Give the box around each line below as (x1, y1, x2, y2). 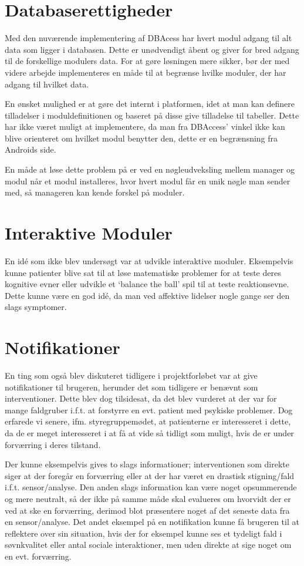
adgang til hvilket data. (5, 78, 89, 90)
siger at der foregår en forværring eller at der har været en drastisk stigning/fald (5, 469, 295, 481)
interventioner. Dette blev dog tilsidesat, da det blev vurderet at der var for (5, 392, 277, 405)
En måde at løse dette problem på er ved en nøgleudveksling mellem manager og (5, 163, 295, 176)
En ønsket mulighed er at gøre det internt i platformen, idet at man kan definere (5, 97, 295, 110)
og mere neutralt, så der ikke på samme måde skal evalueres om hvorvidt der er (5, 493, 291, 504)
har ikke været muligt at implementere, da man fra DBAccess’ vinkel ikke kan (5, 120, 285, 133)
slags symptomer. (5, 301, 67, 313)
